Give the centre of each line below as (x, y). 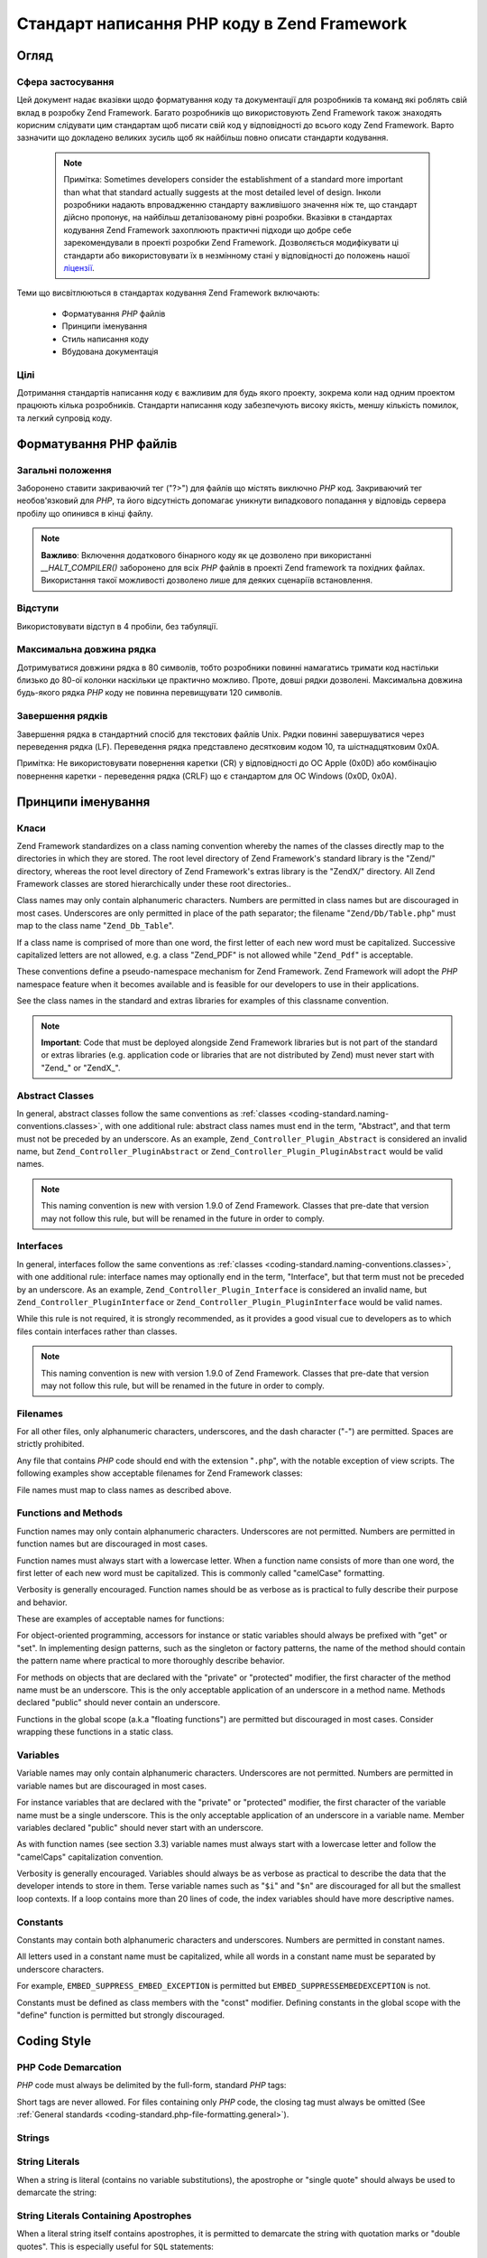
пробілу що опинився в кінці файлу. (85, 513)
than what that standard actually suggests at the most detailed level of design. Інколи (222, 192)
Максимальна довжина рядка (87, 649)
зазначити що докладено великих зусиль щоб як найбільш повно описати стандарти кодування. (202, 138)
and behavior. (42, 1602)
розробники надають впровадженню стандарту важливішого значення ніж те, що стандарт (240, 205)
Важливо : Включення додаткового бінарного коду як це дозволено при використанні (206, 555)
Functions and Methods (70, 1513)
